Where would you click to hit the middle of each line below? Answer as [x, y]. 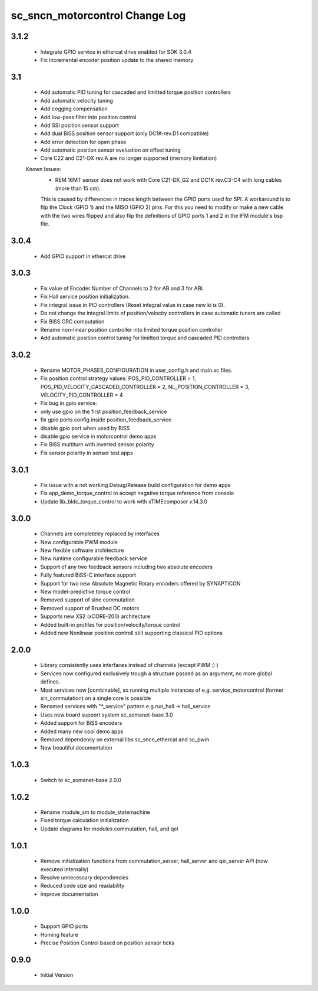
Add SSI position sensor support [79, 125]
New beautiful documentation [76, 748]
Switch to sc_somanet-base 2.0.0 [81, 780]
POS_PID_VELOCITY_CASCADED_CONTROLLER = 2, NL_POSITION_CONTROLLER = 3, [145, 387]
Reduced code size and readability [82, 886]
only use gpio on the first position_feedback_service [104, 411]
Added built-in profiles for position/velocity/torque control [110, 624]
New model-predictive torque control [85, 592]
